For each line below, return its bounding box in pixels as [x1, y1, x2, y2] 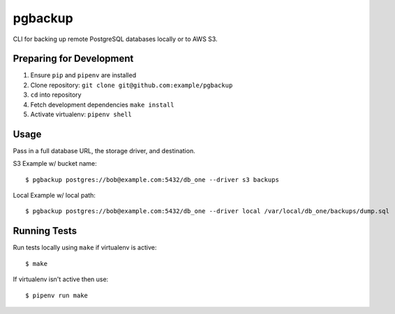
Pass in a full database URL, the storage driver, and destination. [13, 146, 195, 155]
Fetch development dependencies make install [30, 100, 174, 109]
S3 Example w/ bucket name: [13, 159, 97, 168]
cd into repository [30, 91, 82, 99]
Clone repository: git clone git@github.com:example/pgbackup [30, 81, 233, 89]
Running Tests [13, 225, 77, 237]
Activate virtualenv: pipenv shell [30, 110, 132, 118]
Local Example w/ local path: [13, 191, 96, 200]
